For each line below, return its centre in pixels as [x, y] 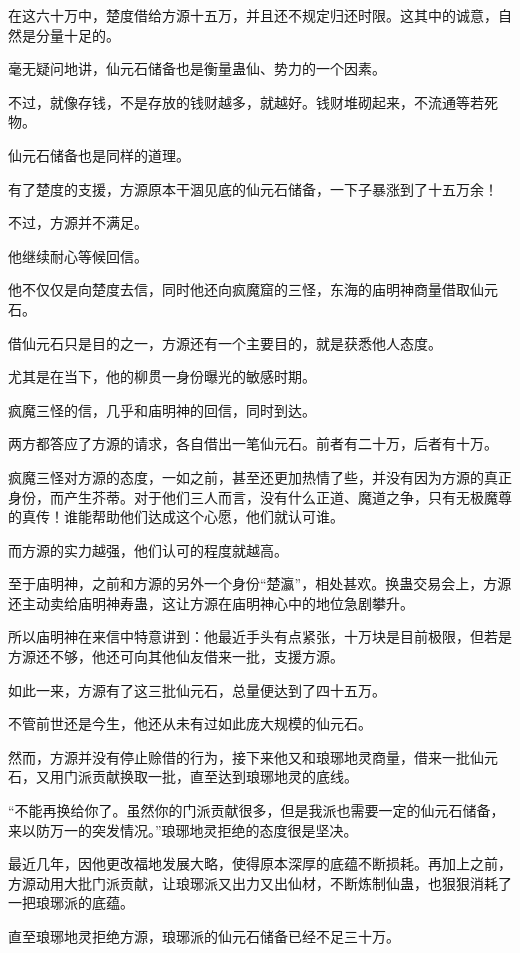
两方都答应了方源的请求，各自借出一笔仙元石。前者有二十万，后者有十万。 [253, 443]
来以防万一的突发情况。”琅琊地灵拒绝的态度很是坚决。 [183, 829]
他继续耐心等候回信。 [78, 255]
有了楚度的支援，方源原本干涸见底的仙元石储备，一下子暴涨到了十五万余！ [253, 188]
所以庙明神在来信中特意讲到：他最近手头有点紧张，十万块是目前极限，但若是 [260, 636]
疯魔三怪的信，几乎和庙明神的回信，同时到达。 [162, 409]
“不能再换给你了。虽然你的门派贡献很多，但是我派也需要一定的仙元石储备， [256, 810]
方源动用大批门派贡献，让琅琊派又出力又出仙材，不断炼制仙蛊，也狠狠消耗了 [260, 882]
